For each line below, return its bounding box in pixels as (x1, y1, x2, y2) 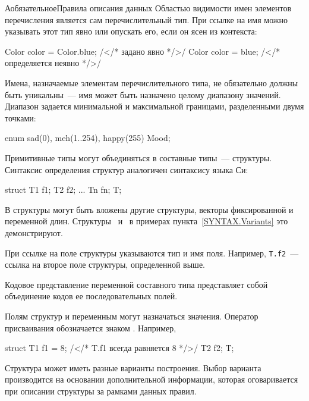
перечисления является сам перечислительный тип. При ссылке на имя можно (5, 13, 288, 26)
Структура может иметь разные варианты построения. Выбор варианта (5, 361, 261, 374)
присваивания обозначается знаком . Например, (5, 321, 176, 334)
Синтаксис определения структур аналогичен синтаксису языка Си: (5, 163, 248, 176)
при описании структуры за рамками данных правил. (5, 384, 197, 397)
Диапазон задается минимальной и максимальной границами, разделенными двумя (5, 100, 304, 112)
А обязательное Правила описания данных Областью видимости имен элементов (5, 2, 292, 14)
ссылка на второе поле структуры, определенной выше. (5, 258, 205, 271)
